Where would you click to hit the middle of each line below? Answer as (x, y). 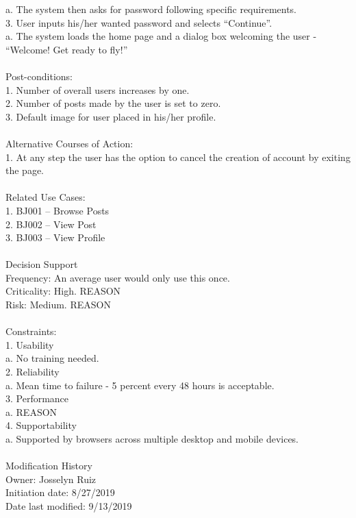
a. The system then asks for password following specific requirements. (151, 9)
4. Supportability (41, 425)
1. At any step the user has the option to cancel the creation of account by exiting (178, 157)
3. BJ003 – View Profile (55, 237)
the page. (25, 170)
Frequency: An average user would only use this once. (118, 277)
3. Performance (37, 398)
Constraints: (31, 331)
